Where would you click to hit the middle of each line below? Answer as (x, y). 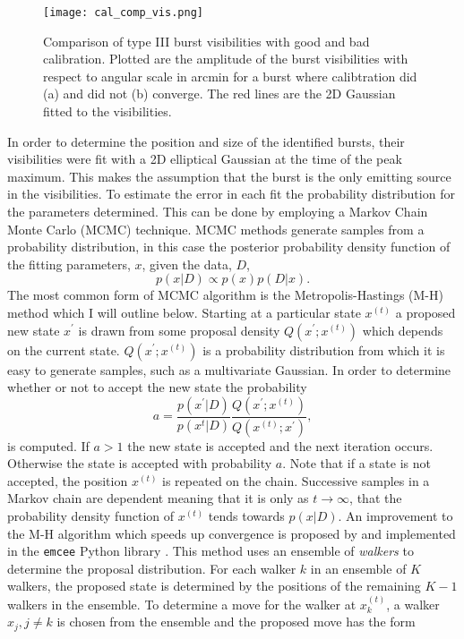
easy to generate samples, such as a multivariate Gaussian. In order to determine (229, 369)
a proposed (425, 312)
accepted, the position (68, 480)
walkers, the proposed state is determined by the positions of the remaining (214, 586)
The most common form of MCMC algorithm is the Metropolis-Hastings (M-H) (225, 295)
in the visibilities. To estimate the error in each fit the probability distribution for (231, 194)
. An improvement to (395, 515)
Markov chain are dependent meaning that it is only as (158, 498)
